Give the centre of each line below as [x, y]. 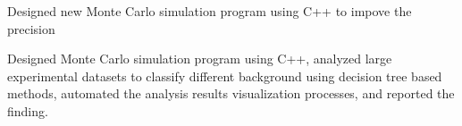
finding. [28, 110]
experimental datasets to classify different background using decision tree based [225, 76]
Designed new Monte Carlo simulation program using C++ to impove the [210, 11]
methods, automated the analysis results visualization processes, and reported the [231, 93]
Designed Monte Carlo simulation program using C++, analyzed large [200, 59]
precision [31, 28]
